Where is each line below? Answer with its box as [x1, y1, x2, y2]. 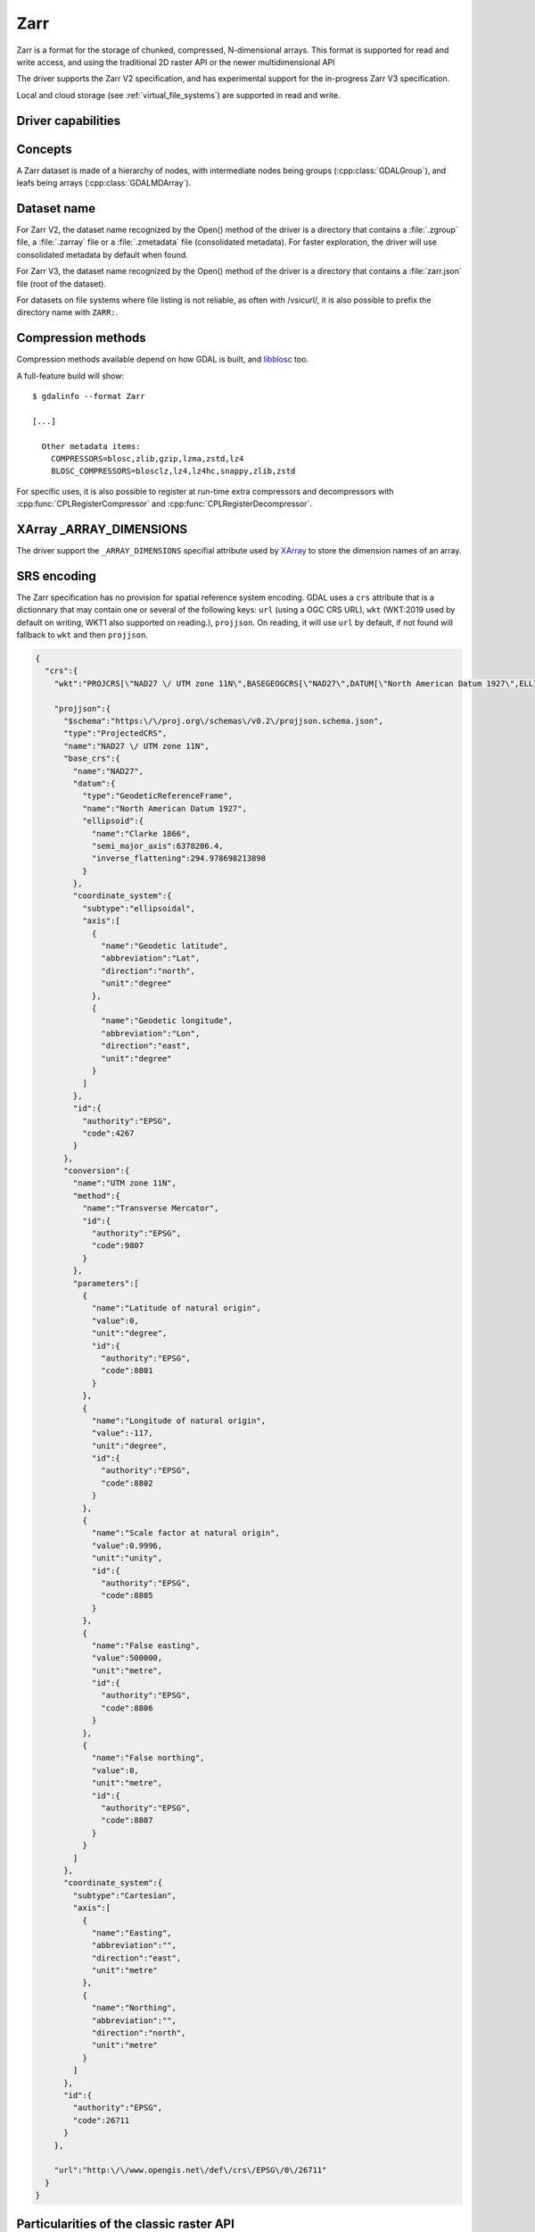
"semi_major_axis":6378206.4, [91, 840, 224, 851]
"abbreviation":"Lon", [101, 1028, 201, 1038]
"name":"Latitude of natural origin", [91, 1303, 262, 1313]
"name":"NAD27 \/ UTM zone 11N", [63, 741, 210, 751]
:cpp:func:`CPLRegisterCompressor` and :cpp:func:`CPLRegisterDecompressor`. [16, 498, 312, 509]
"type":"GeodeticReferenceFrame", [81, 791, 234, 801]
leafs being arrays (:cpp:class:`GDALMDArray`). [16, 178, 192, 188]
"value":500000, [91, 1653, 163, 1663]
